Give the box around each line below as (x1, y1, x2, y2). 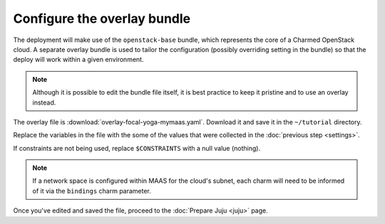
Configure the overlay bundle (13, 11, 191, 26)
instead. (32, 98, 56, 107)
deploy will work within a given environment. (13, 55, 144, 64)
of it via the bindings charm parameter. (32, 186, 151, 195)
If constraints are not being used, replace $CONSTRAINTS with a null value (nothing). (13, 144, 260, 152)
